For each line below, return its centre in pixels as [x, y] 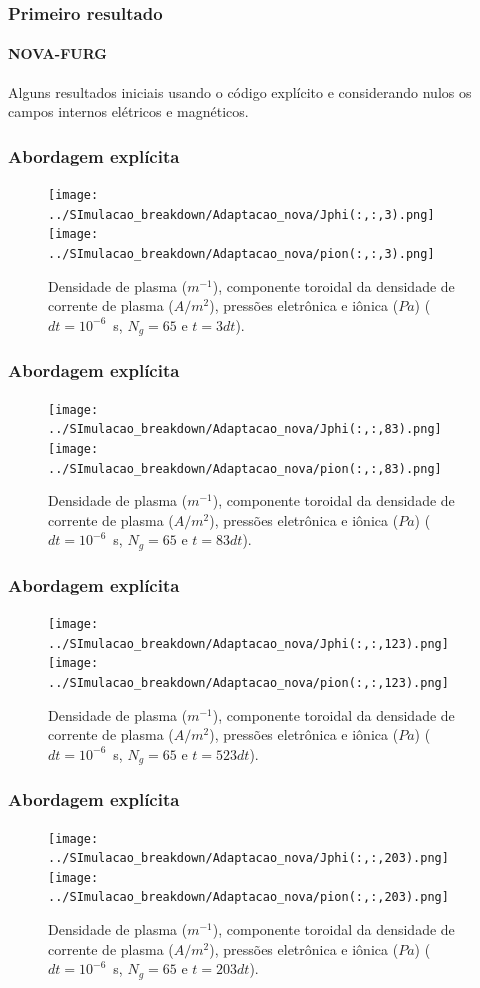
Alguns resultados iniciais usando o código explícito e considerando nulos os [240, 91]
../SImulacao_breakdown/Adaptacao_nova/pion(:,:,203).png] [248, 897]
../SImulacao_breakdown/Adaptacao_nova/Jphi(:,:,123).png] [248, 643]
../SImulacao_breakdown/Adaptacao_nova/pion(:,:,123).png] [248, 682]
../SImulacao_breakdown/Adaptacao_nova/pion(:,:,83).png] [245, 468]
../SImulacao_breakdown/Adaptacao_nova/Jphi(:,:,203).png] [248, 858]
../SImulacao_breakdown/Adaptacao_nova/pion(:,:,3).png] [241, 254]
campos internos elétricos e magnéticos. [128, 111]
